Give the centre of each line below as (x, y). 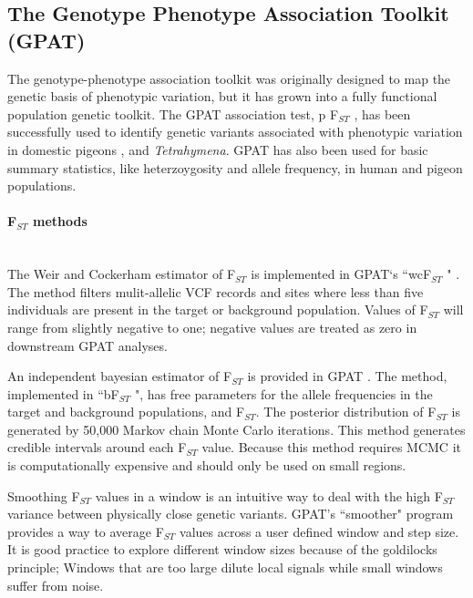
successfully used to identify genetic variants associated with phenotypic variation (235, 132)
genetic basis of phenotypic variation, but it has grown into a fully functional (222, 96)
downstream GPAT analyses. (87, 345)
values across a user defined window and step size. (319, 531)
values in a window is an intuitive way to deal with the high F (269, 495)
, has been (382, 113)
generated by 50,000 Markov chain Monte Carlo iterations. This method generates (236, 429)
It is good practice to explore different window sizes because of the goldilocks (222, 549)
